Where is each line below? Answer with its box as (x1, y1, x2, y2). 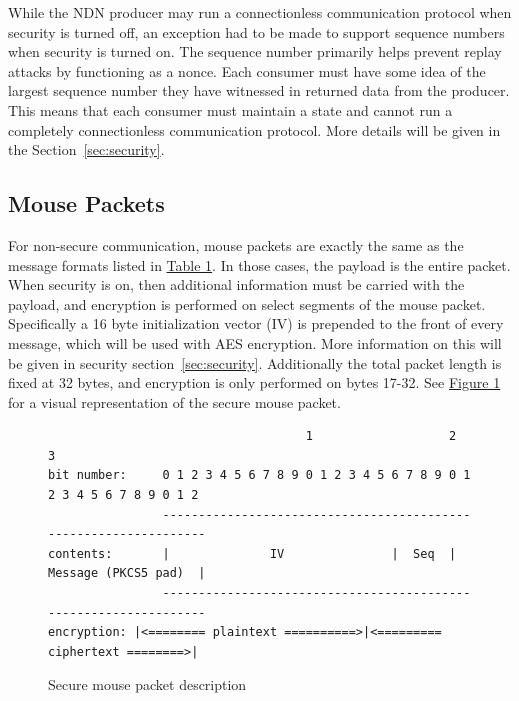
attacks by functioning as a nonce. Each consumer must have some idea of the (8, 60, 486, 81)
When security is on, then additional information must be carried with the (8, 274, 465, 295)
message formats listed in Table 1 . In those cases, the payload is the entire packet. (8, 254, 511, 275)
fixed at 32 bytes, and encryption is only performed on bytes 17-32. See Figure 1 (8, 372, 501, 393)
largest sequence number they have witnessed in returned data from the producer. (8, 80, 510, 101)
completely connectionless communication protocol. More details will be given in (8, 119, 501, 140)
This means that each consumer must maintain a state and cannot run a (8, 99, 453, 120)
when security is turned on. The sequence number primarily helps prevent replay (8, 41, 502, 62)
